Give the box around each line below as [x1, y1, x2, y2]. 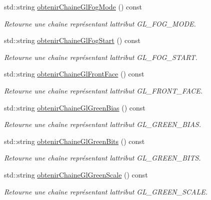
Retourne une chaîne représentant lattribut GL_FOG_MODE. [4, 18, 196, 28]
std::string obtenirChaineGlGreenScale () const [4, 169, 148, 179]
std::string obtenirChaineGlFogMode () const [4, 1, 142, 11]
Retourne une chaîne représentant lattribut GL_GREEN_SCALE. [4, 186, 208, 196]
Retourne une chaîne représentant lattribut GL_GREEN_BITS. [4, 152, 201, 163]
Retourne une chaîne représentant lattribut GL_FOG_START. [4, 51, 197, 62]
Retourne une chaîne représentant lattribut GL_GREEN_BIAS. [4, 119, 201, 129]
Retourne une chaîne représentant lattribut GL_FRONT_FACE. [4, 85, 203, 95]
